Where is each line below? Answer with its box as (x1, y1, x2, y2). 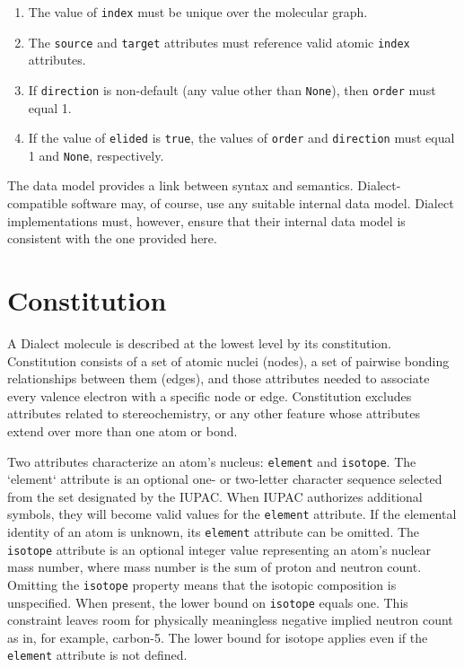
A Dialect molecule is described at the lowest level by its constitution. (7, 333, 391, 352)
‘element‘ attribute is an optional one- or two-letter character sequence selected (7, 470, 442, 488)
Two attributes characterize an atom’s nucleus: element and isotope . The (7, 452, 416, 470)
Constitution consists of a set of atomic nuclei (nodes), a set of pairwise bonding (7, 351, 450, 370)
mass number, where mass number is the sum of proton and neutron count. (7, 557, 422, 576)
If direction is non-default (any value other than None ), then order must (28, 80, 436, 99)
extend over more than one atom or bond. (7, 421, 238, 440)
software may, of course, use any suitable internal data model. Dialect (71, 194, 454, 213)
